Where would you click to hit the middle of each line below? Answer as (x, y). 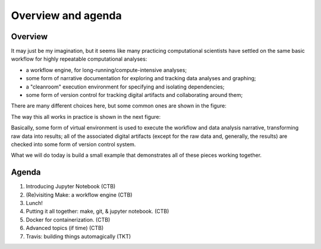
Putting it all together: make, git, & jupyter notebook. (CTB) (97, 212)
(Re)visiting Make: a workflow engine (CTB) (79, 195)
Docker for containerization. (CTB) (68, 219)
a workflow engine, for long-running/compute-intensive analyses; (106, 70)
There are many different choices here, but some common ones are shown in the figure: (119, 106)
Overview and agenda (66, 15)
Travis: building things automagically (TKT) (78, 236)
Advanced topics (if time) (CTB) (65, 228)
